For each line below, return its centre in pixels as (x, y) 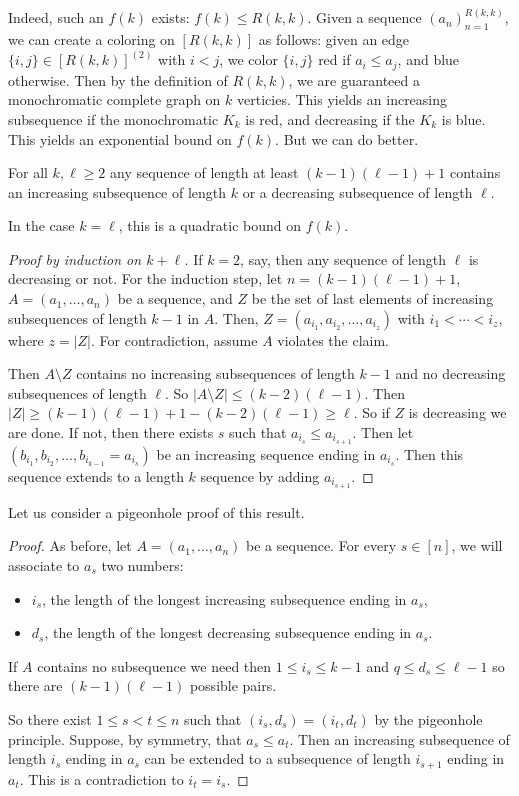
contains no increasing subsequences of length (215, 373)
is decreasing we (457, 412)
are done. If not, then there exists (111, 432)
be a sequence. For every (321, 545)
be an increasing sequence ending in (266, 453)
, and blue (428, 59)
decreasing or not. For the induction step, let (145, 278)
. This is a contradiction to (101, 778)
